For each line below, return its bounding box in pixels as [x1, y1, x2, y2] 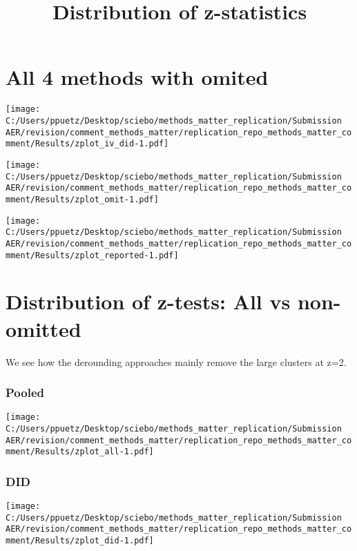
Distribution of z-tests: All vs [6, 287, 291, 316]
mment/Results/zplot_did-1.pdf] [6, 536, 154, 546]
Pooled [6, 384, 44, 401]
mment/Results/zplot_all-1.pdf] [6, 447, 154, 457]
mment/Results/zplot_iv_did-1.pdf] [6, 139, 169, 149]
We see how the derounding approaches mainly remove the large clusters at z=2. [6, 354, 347, 369]
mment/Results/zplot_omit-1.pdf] [6, 194, 159, 204]
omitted [6, 314, 81, 342]
